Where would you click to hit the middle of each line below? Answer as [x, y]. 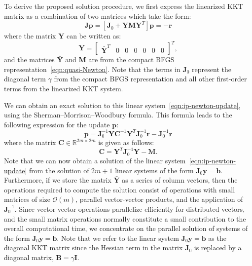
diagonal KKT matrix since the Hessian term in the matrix [93, 247]
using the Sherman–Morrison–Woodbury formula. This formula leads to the [118, 115]
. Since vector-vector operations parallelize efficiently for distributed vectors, [130, 209]
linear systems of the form [154, 170]
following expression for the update [57, 124]
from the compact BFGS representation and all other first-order [150, 79]
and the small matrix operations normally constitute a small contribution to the [125, 218]
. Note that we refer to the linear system [118, 238]
